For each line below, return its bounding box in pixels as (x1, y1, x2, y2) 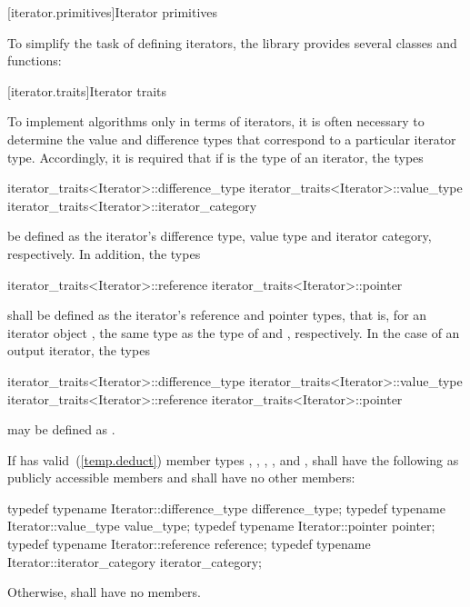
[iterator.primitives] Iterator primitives (7, 3, 218, 21)
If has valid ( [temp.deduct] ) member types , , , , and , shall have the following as (7, 450, 459, 469)
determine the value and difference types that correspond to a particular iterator (7, 129, 456, 148)
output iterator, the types (7, 341, 150, 360)
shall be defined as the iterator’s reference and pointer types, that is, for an (7, 305, 427, 324)
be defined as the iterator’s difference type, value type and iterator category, (7, 226, 432, 245)
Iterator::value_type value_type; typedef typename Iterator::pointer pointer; (7, 516, 435, 535)
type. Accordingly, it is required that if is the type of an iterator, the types (7, 147, 424, 166)
